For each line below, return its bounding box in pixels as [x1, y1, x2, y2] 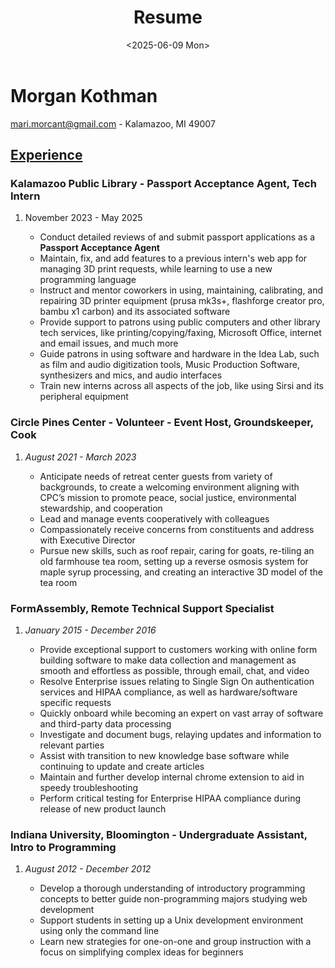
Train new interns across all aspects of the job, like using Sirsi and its [39, 380, 324, 392]
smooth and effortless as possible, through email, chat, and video [39, 664, 310, 676]
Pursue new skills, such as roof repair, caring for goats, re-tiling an [39, 544, 315, 556]
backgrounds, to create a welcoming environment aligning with [39, 481, 300, 493]
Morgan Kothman [10, 84, 158, 107]
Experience [10, 147, 83, 164]
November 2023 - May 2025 [24, 212, 143, 224]
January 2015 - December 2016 [24, 624, 157, 636]
